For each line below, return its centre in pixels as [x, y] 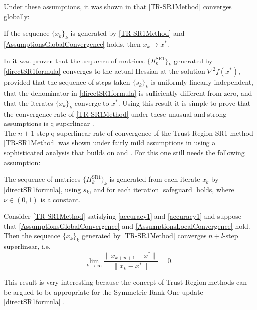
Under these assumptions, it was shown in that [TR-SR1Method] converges [118, 6]
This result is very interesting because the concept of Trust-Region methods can [126, 282]
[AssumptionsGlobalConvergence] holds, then [72, 43]
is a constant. [60, 199]
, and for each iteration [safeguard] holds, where [162, 189]
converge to [92, 102]
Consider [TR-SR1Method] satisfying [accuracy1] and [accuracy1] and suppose [123, 216]
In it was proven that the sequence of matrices [74, 60]
